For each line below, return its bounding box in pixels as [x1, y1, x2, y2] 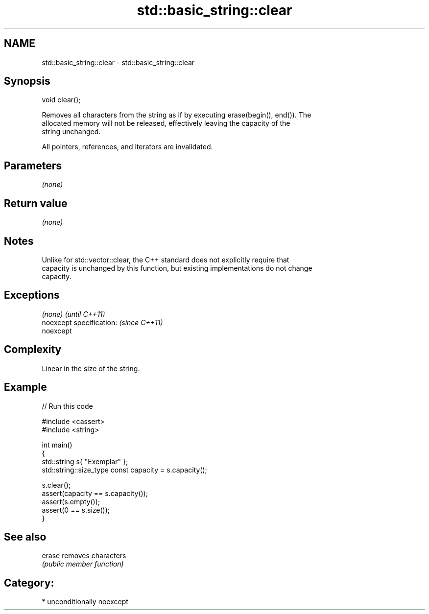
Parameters [4, 159, 62, 172]
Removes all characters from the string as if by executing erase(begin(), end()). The [42, 111, 311, 119]
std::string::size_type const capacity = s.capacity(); [42, 465, 207, 474]
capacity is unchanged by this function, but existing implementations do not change [42, 263, 312, 272]
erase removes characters [42, 551, 126, 560]
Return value [4, 197, 68, 210]
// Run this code [42, 401, 93, 410]
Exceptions [4, 289, 60, 302]
